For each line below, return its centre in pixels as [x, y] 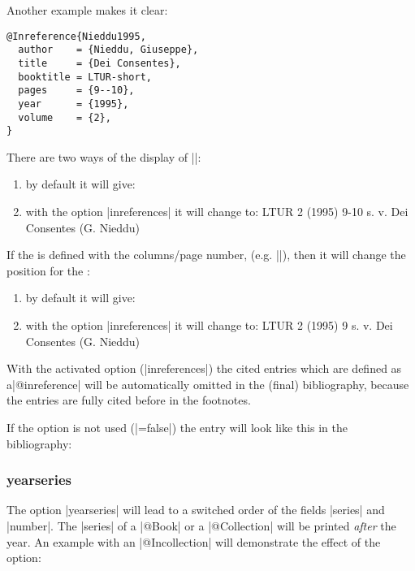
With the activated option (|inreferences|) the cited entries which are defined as [204, 368]
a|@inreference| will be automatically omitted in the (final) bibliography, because [208, 384]
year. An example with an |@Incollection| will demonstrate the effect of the [194, 541]
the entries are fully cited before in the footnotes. [129, 400]
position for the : [48, 270]
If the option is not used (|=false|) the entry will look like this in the [177, 427]
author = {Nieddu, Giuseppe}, [108, 50]
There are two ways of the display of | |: [104, 156]
